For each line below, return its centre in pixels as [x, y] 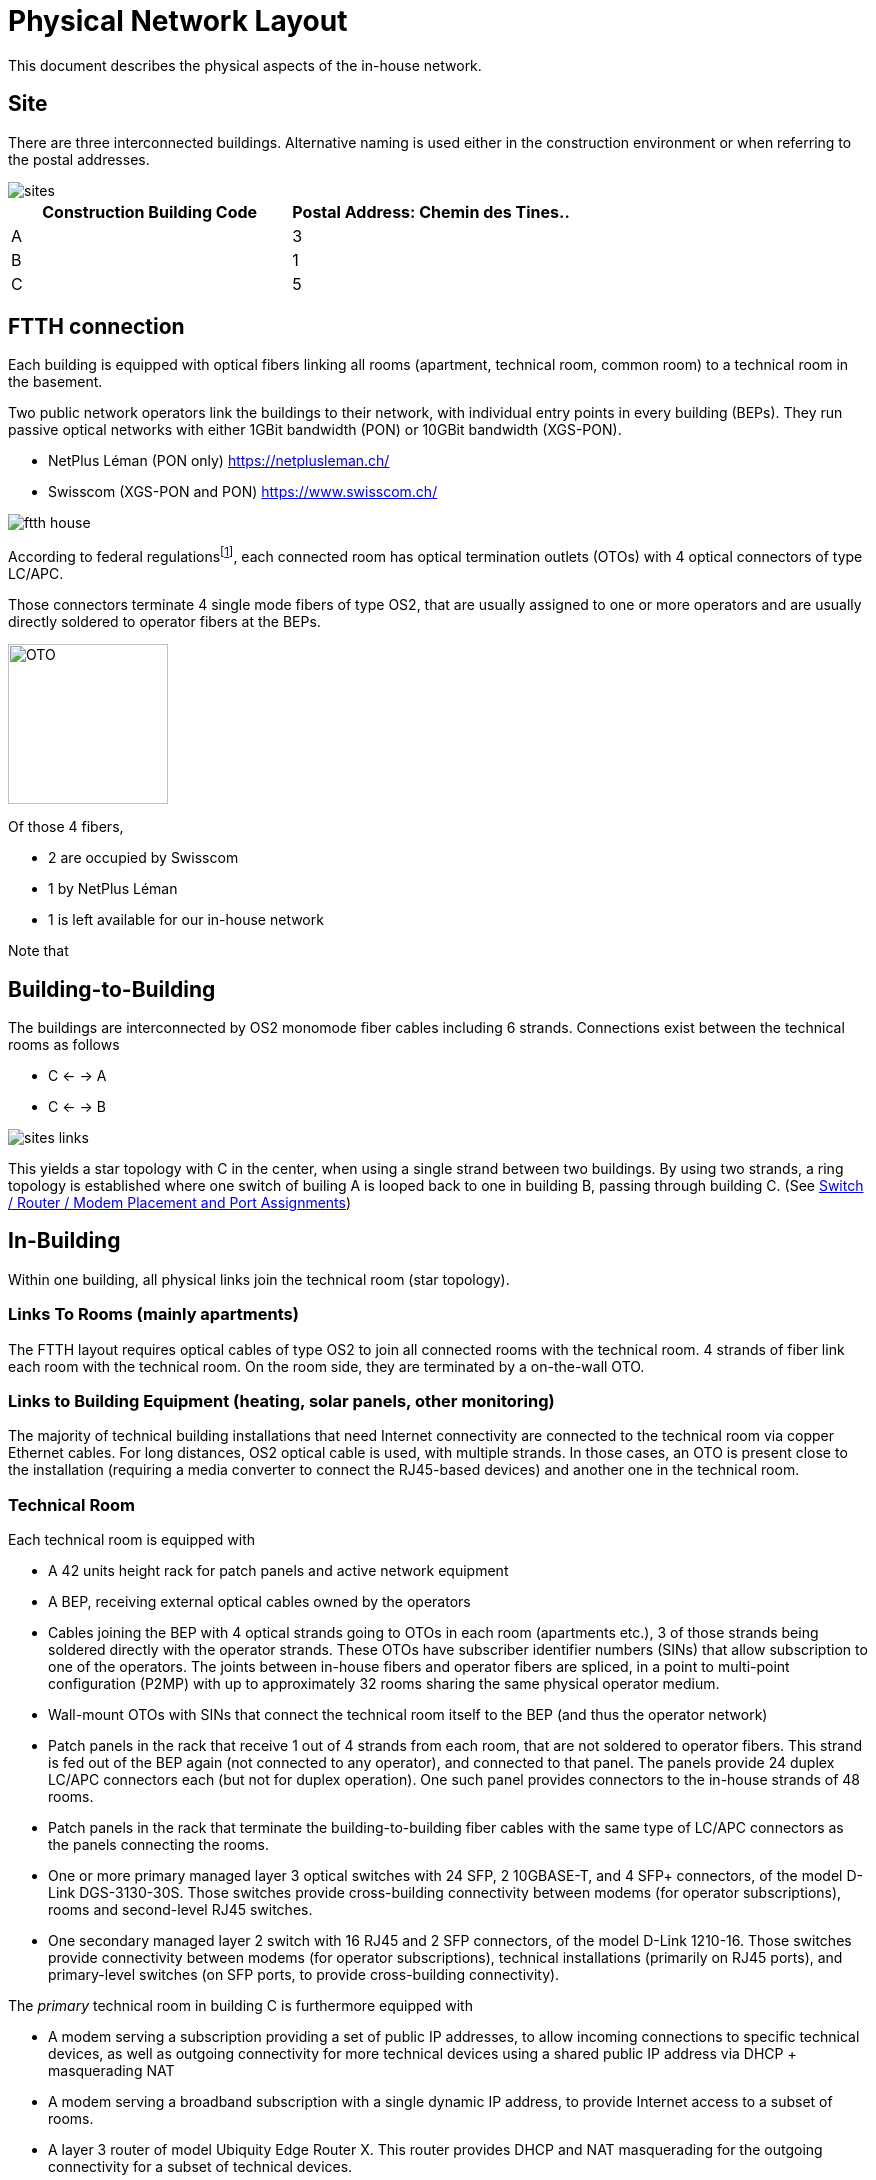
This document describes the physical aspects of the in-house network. [245, 65]
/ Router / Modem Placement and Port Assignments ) [180, 1202]
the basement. [55, 382]
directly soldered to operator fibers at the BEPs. [164, 622]
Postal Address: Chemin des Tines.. [431, 211]
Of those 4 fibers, [66, 827]
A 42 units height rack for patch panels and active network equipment [278, 1571]
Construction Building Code [150, 211]
